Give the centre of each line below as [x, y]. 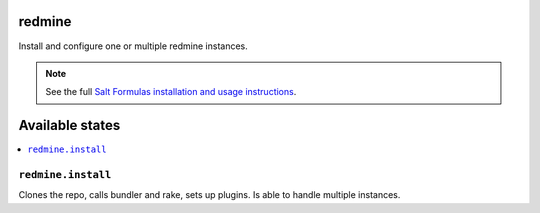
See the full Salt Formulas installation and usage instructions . [171, 92]
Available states [69, 125]
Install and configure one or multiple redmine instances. [133, 46]
